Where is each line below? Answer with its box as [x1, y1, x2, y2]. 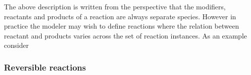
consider [4, 40, 29, 50]
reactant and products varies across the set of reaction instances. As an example [4, 30, 247, 40]
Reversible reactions [4, 61, 86, 73]
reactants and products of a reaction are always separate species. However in [4, 11, 236, 21]
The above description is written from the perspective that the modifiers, [4, 1, 226, 11]
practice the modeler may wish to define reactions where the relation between [4, 21, 239, 31]
